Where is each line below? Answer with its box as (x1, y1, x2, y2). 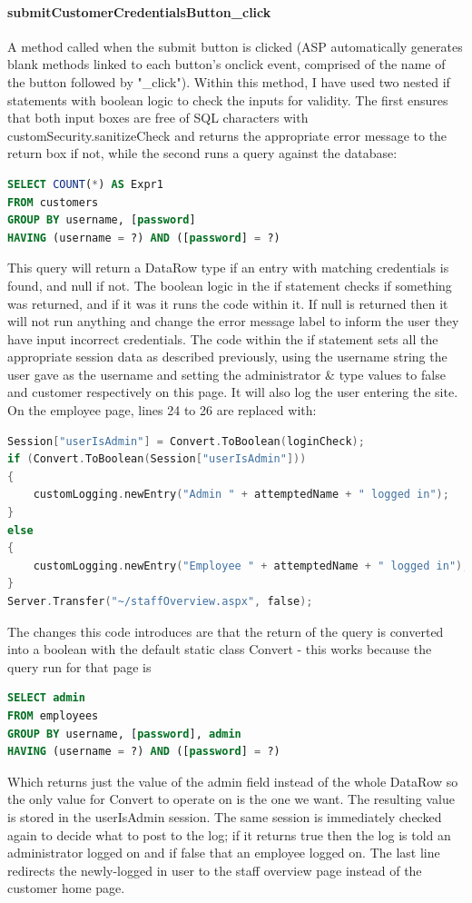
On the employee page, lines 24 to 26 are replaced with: (7, 401, 317, 420)
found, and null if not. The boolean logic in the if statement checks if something (7, 275, 452, 294)
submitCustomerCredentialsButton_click (7, 2, 271, 21)
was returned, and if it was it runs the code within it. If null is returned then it (7, 293, 448, 313)
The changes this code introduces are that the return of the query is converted (7, 621, 444, 640)
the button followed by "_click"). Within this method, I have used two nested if (7, 72, 450, 91)
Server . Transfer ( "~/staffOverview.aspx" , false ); (7, 595, 313, 609)
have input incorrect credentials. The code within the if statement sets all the (7, 329, 438, 348)
